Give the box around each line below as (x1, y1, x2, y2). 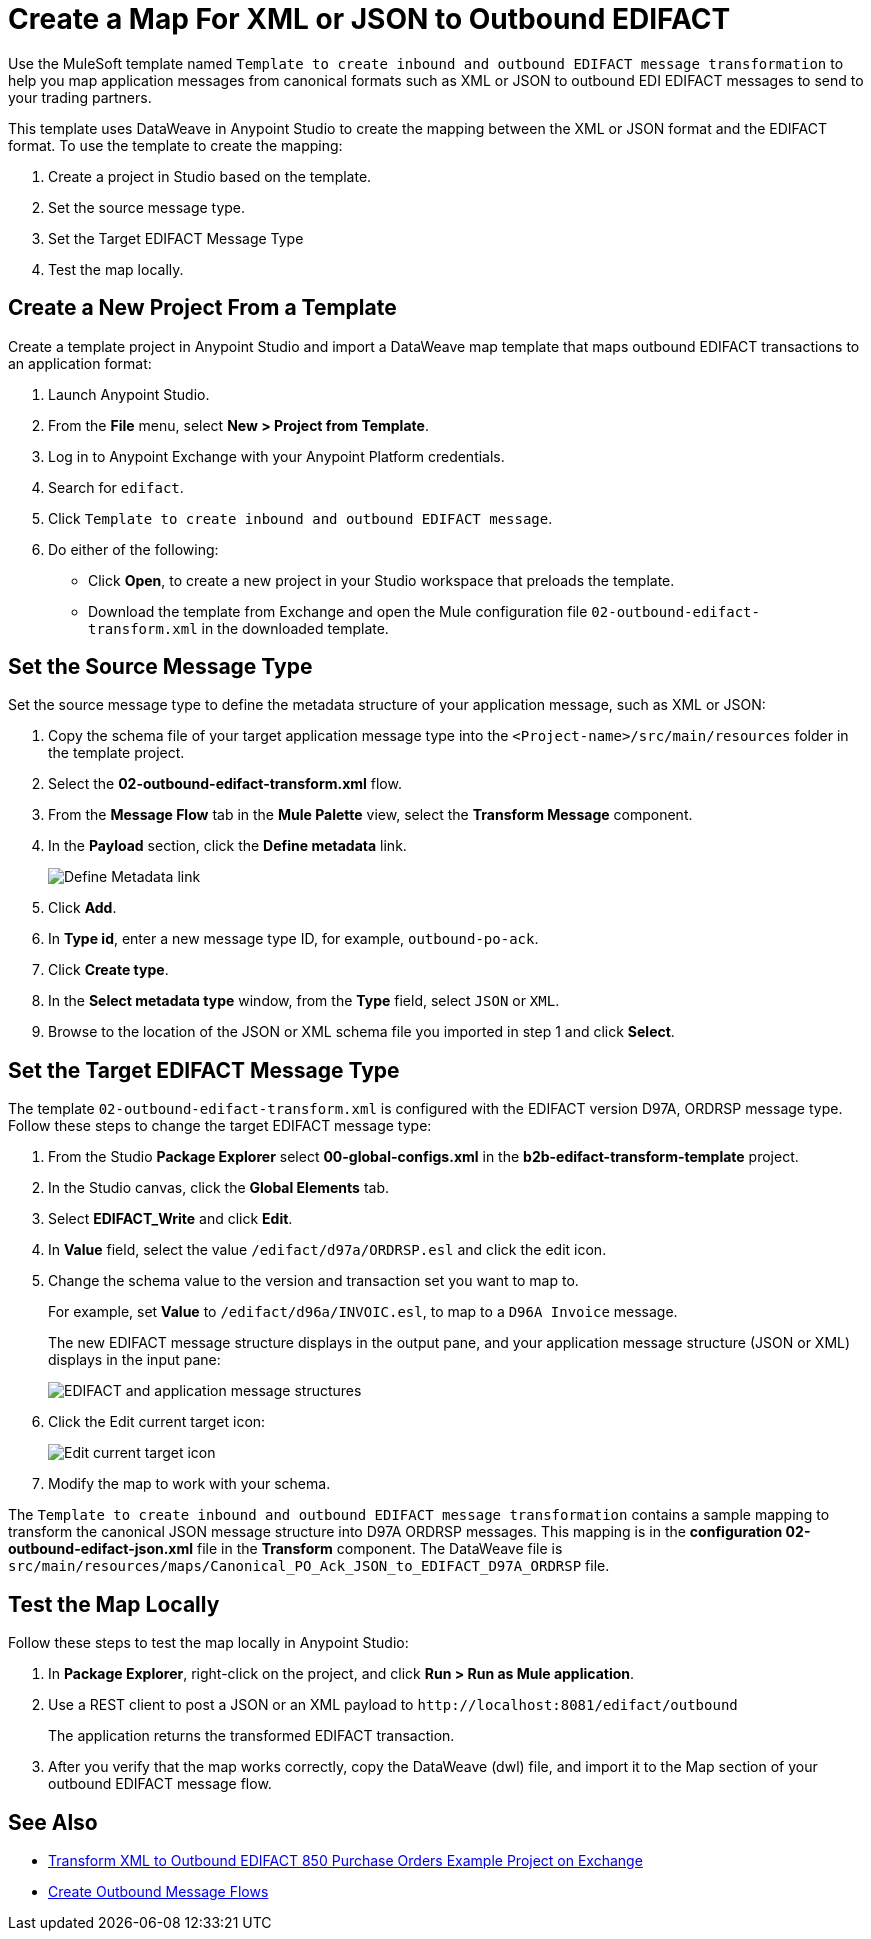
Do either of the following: (48, 540, 219, 558)
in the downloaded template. (201, 619, 389, 637)
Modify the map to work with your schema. (48, 1475, 331, 1493)
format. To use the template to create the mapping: (8, 136, 343, 154)
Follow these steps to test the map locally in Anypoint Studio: (8, 1634, 409, 1652)
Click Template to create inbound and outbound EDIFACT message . (48, 509, 553, 527)
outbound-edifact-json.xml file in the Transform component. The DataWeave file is (8, 1540, 563, 1558)
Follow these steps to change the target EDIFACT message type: (8, 1117, 432, 1135)
